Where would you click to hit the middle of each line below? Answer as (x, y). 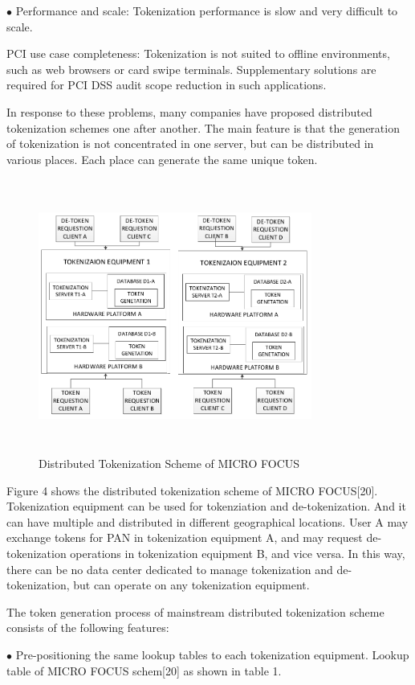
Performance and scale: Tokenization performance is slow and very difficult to (207, 10)
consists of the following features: (88, 628)
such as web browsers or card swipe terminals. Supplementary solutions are (191, 69)
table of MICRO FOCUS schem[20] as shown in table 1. (144, 670)
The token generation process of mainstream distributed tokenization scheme (195, 611)
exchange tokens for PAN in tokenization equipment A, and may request (185, 537)
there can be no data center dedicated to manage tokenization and (170, 569)
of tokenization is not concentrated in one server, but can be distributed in (190, 144)
